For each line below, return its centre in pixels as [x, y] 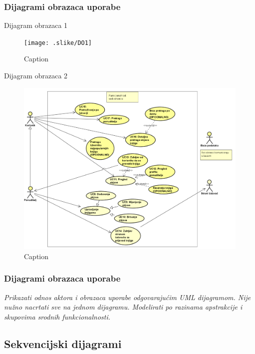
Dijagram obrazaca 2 [36, 76]
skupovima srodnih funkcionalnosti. [57, 316]
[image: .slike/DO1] [58, 43]
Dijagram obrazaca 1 [36, 25]
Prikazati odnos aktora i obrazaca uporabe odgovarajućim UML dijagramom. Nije [127, 297]
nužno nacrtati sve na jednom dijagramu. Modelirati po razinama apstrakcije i [123, 307]
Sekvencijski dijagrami [63, 343]
